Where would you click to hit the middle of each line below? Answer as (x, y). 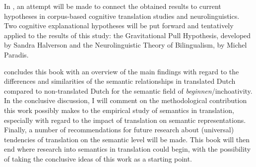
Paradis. (16, 54)
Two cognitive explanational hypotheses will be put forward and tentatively (119, 26)
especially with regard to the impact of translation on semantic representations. (125, 120)
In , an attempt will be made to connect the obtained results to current (113, 6)
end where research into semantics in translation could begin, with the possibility (128, 149)
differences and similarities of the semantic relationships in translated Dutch (120, 81)
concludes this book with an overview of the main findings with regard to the (122, 71)
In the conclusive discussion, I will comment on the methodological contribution (126, 100)
